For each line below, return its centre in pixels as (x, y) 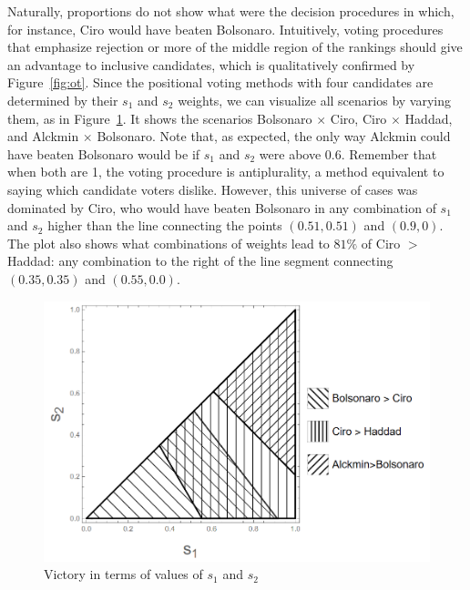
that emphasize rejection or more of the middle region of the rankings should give (235, 47)
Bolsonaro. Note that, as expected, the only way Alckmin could (274, 136)
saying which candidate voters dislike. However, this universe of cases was (213, 189)
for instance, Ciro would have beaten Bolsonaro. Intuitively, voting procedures (225, 29)
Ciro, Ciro (358, 118)
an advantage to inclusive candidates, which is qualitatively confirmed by (211, 64)
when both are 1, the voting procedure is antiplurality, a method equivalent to (226, 172)
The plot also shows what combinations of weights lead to (169, 243)
